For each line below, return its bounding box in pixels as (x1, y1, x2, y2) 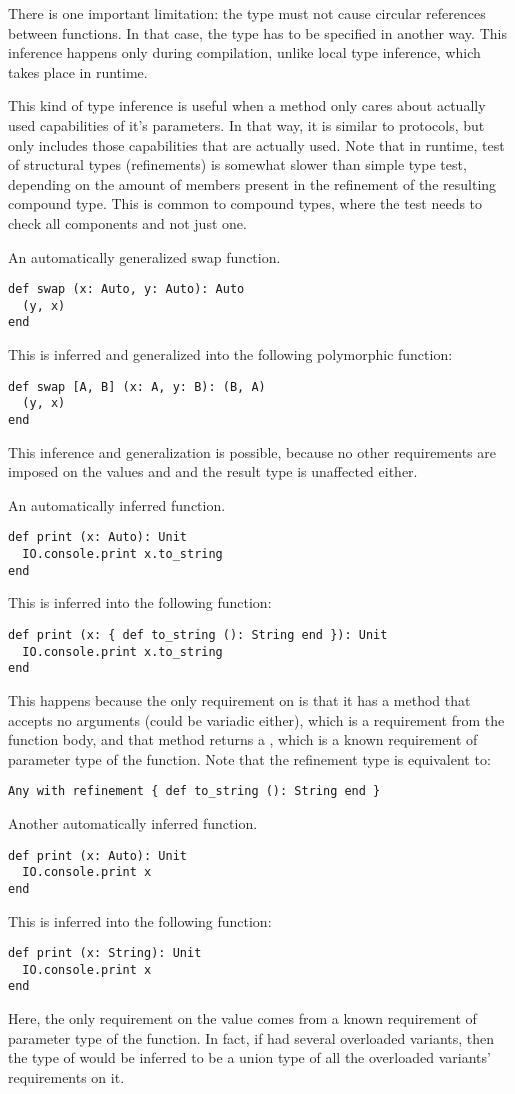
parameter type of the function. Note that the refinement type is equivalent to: (8, 748, 491, 769)
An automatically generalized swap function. (8, 246, 281, 267)
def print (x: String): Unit (8, 946, 202, 961)
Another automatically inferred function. (8, 813, 258, 833)
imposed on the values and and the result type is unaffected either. (8, 461, 418, 482)
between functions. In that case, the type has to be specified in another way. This (8, 22, 507, 43)
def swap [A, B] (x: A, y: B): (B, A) (8, 379, 266, 394)
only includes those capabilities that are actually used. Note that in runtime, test (8, 134, 505, 155)
